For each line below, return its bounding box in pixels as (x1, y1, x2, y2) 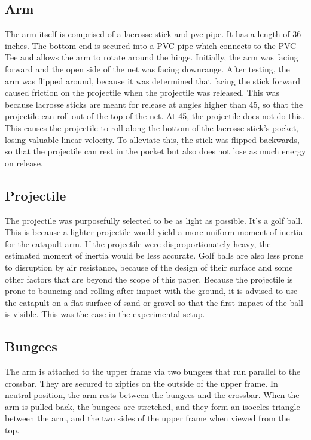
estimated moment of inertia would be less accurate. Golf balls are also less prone (5, 249, 303, 262)
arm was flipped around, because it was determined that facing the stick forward (5, 74, 301, 87)
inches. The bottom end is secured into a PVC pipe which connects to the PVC (5, 39, 297, 51)
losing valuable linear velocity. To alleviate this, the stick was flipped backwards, (5, 133, 300, 145)
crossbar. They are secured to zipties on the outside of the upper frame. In (5, 377, 278, 389)
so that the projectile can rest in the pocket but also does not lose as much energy (5, 145, 306, 157)
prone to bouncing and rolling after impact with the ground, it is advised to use (5, 284, 298, 297)
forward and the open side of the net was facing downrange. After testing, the (5, 62, 290, 75)
